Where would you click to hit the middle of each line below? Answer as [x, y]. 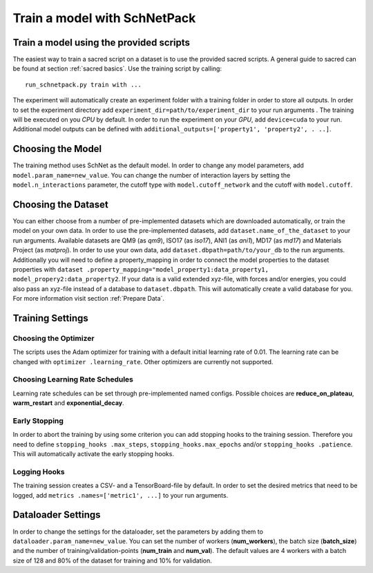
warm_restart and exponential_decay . [68, 403]
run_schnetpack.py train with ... [83, 84]
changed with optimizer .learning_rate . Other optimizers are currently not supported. [143, 361]
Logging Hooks [39, 471]
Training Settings [51, 318]
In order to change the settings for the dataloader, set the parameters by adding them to [138, 532]
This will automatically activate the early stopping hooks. [93, 454]
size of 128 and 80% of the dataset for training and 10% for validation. [112, 561]
